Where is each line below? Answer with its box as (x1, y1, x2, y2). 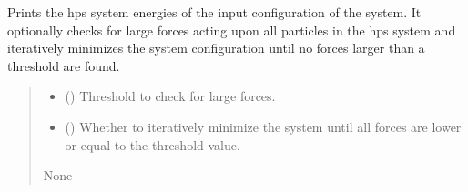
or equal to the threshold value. (65, 135, 240, 154)
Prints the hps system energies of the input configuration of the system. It (7, 3, 422, 21)
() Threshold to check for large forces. (65, 86, 276, 106)
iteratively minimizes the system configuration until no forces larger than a (7, 38, 425, 57)
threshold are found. (7, 56, 120, 75)
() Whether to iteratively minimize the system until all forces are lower (65, 116, 462, 136)
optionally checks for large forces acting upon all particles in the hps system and (7, 20, 456, 39)
